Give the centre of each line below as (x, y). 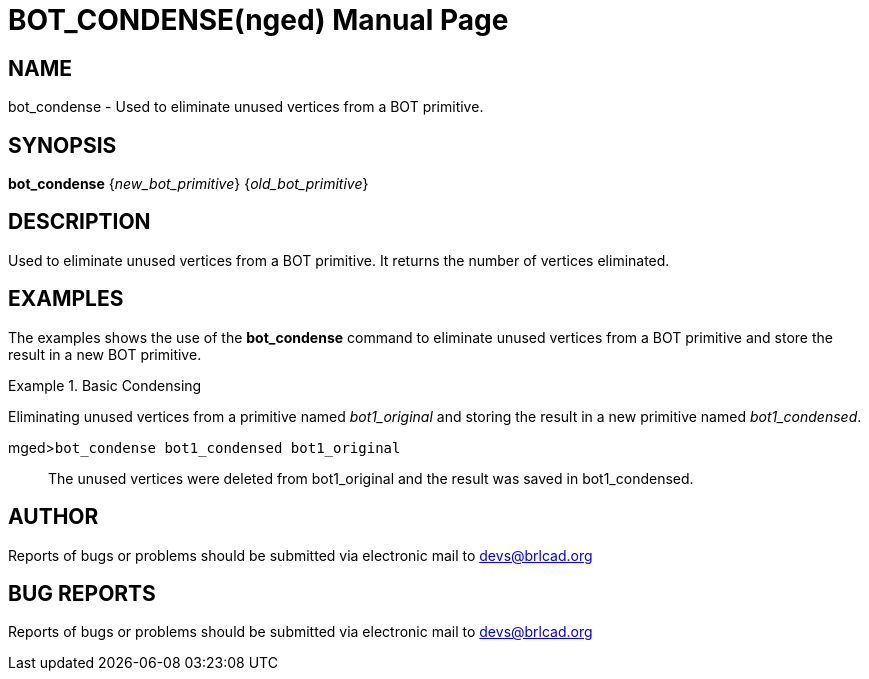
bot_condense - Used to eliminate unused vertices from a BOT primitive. (246, 107)
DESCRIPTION (79, 222)
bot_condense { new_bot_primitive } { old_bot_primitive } (188, 184)
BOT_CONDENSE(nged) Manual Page (258, 20)
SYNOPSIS (62, 145)
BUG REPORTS (82, 593)
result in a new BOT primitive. (105, 354)
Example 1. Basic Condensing (105, 385)
